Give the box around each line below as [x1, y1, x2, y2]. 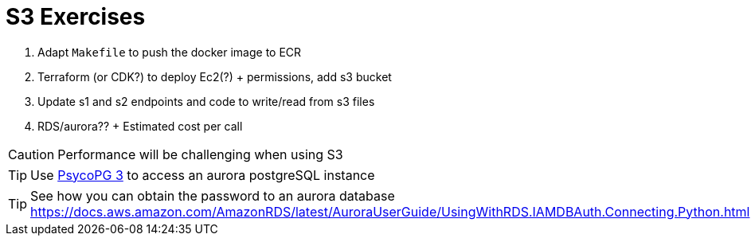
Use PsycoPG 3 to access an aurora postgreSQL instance [30, 166, 375, 183]
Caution [8, 146, 55, 162]
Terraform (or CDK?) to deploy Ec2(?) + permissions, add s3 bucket [37, 69, 392, 84]
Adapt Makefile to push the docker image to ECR [37, 45, 302, 59]
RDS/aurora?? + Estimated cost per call [37, 119, 243, 133]
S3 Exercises [6, 3, 146, 30]
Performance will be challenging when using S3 [57, 146, 343, 162]
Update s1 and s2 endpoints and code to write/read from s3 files [37, 94, 375, 108]
